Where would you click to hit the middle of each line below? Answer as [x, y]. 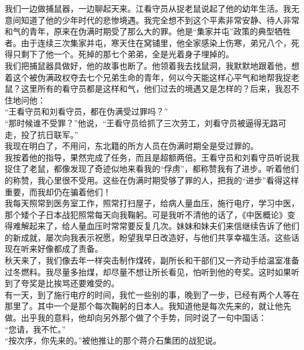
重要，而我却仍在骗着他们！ [58, 191]
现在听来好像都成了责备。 [54, 249]
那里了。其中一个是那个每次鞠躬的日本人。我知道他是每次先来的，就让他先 [148, 306]
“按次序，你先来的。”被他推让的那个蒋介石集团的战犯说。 [113, 340]
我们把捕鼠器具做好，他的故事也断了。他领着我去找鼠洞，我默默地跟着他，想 [152, 65]
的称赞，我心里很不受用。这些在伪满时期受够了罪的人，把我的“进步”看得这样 [152, 180]
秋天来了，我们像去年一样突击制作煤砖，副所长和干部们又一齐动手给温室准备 [152, 260]
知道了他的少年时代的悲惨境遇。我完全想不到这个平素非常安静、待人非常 [160, 20]
